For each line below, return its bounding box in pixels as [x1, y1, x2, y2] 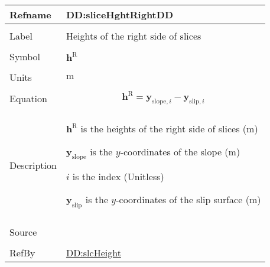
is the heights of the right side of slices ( [80, 122, 247, 136]
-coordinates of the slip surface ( [116, 193, 249, 207]
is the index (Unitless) [72, 170, 164, 184]
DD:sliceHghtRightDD [66, 8, 173, 21]
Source [9, 224, 37, 239]
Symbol [9, 50, 41, 63]
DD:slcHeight [66, 245, 121, 259]
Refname [9, 8, 51, 21]
